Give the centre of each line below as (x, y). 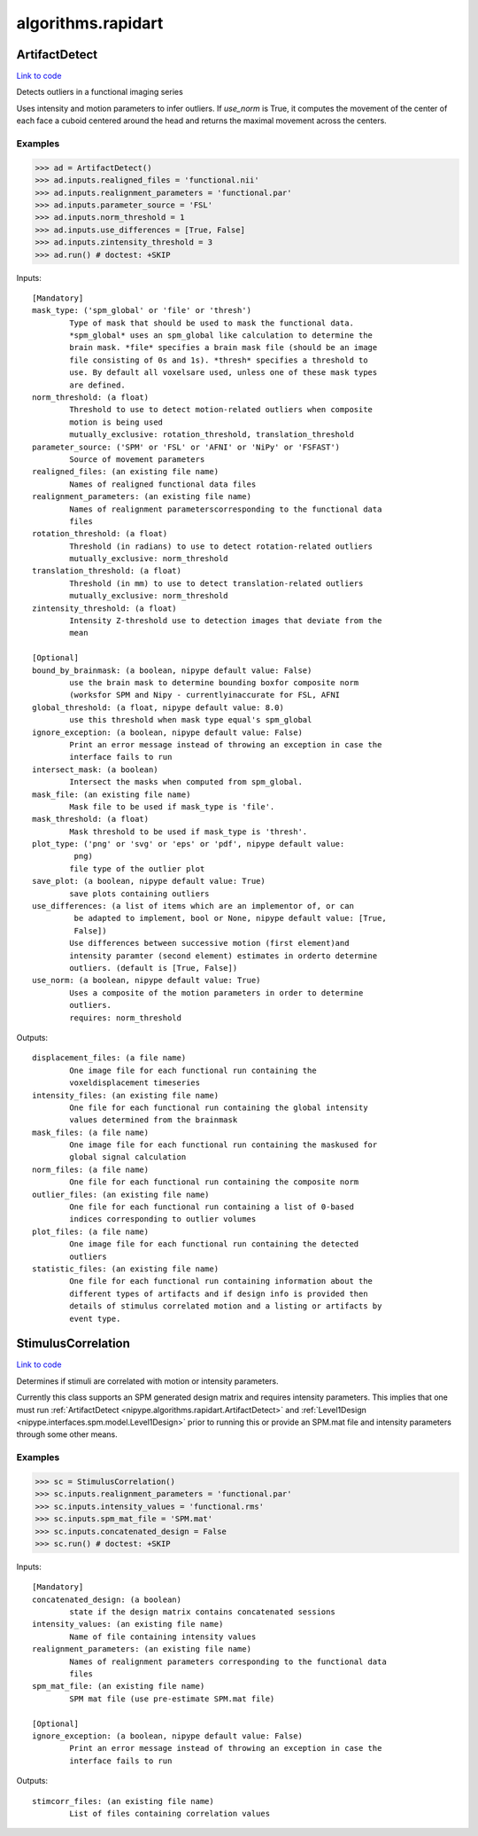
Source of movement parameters (137, 459)
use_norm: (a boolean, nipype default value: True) (146, 981)
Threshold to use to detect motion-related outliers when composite (221, 410)
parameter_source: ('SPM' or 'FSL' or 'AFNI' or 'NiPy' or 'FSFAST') (186, 447)
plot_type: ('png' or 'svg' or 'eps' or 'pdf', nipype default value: (189, 844)
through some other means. (67, 1434)
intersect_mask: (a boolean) (95, 770)
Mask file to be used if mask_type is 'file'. (172, 806)
